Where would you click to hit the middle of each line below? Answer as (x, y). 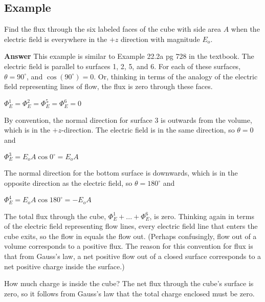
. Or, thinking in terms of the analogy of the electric (176, 76)
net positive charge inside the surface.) (64, 266)
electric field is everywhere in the (56, 39)
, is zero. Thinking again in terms (202, 216)
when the (245, 29)
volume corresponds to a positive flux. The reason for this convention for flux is (129, 246)
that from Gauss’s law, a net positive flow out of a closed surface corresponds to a (133, 256)
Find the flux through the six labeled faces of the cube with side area (113, 29)
